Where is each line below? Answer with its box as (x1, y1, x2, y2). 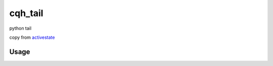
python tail (9, 25, 32, 31)
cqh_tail (9, 8, 43, 19)
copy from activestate (9, 34, 55, 40)
